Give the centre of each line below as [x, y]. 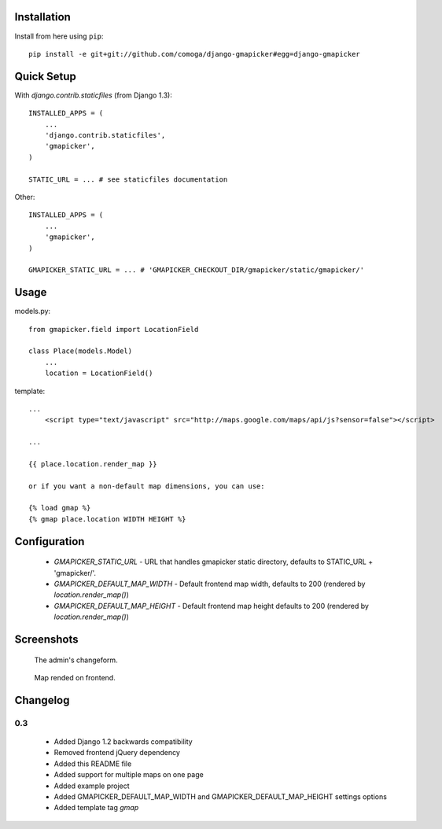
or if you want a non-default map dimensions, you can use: [147, 486]
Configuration [50, 542]
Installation [42, 17]
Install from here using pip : [59, 36]
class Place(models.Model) [81, 351]
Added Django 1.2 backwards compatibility [123, 741]
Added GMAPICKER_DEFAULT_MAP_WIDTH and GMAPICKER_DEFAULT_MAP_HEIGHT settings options [220, 796]
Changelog [42, 700]
